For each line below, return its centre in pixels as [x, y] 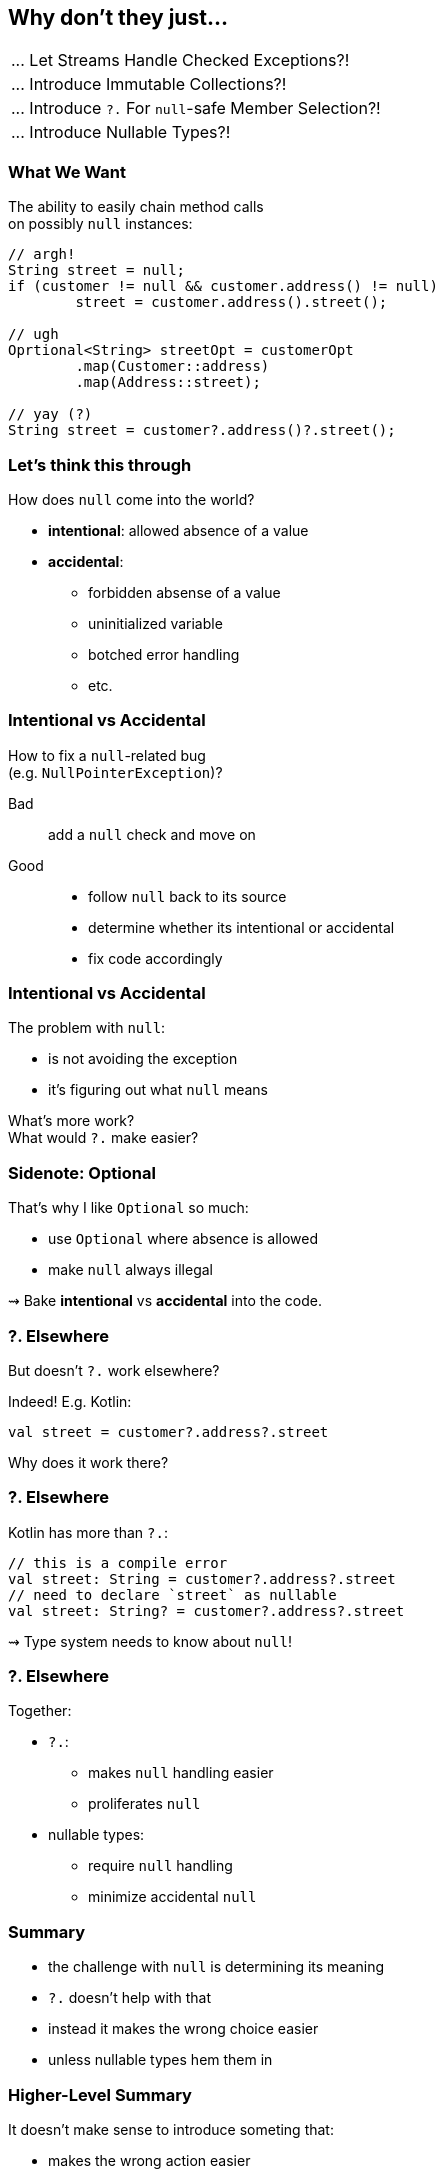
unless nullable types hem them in [160, 2060]
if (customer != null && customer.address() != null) [223, 286]
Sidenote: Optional [82, 1172]
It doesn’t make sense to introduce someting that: [171, 2129]
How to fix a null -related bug [107, 755]
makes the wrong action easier [149, 2160]
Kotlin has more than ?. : [88, 1532]
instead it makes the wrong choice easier [183, 2029]
